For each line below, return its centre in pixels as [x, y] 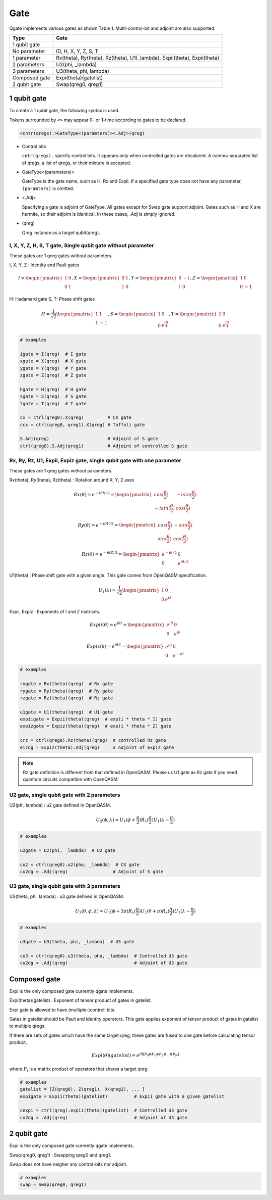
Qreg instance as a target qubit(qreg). [61, 232]
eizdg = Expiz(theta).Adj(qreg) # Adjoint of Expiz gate [97, 747]
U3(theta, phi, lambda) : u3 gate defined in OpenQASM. [67, 896]
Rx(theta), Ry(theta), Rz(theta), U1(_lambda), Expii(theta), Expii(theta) [138, 58]
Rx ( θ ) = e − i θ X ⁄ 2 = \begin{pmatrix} [113, 494]
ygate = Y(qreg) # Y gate [53, 368]
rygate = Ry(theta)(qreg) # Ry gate [66, 691]
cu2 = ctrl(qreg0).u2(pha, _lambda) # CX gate [80, 865]
